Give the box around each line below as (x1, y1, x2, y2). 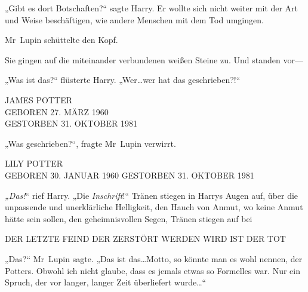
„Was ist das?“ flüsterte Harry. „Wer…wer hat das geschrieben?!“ (5, 73, 241, 86)
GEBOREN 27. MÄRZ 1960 (5, 105, 109, 118)
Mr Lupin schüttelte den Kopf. (5, 33, 118, 46)
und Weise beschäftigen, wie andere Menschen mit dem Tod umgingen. (5, 13, 264, 26)
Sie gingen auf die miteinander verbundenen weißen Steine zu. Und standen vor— (5, 53, 303, 66)
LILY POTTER (5, 157, 63, 170)
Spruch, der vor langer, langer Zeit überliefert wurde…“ (5, 276, 207, 288)
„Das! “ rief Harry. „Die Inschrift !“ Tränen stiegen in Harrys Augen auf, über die (5, 189, 298, 201)
